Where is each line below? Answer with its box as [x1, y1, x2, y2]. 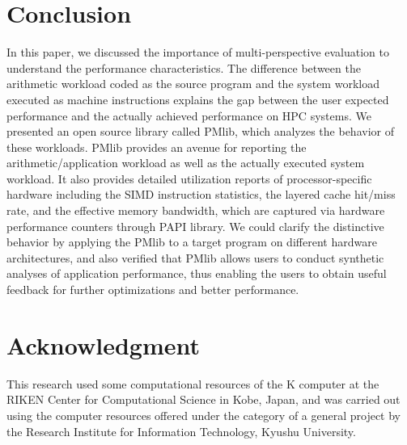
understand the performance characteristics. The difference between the [6, 59, 361, 76]
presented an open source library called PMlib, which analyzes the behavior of [6, 123, 394, 140]
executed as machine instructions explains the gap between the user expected [6, 90, 389, 107]
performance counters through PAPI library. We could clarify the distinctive [6, 217, 384, 234]
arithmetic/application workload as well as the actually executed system [6, 154, 365, 171]
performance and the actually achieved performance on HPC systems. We [6, 107, 371, 124]
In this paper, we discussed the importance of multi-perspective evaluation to [6, 44, 389, 61]
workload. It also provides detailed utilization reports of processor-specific [6, 170, 372, 187]
